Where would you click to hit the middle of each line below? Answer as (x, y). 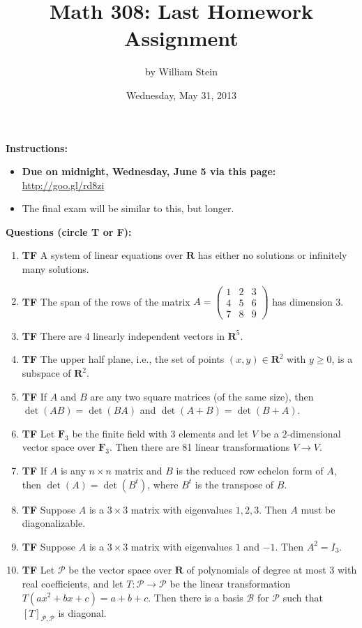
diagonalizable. (54, 523)
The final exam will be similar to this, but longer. (128, 208)
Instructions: (37, 148)
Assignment (181, 38)
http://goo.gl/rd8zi (63, 185)
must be (318, 509)
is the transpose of (234, 484)
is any (73, 470)
